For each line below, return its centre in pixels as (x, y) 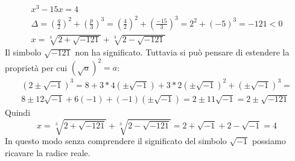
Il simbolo (23, 52)
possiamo (269, 141)
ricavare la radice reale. (48, 152)
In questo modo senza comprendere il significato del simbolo (116, 141)
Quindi (18, 112)
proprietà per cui (36, 67)
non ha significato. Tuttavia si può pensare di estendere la (182, 52)
